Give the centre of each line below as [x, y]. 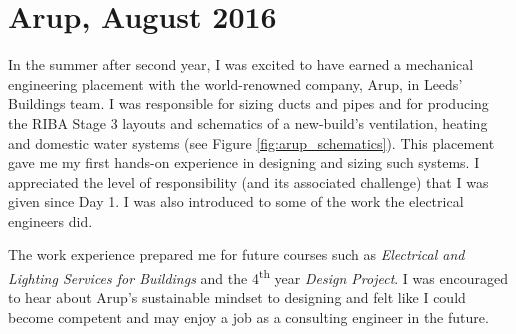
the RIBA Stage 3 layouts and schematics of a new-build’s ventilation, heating [248, 122]
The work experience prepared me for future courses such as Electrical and [236, 254]
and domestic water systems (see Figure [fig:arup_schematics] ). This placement [251, 142]
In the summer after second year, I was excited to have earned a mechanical [241, 64]
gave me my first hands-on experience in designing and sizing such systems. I [244, 162]
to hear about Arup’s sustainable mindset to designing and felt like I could [237, 297]
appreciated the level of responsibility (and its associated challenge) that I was [248, 181]
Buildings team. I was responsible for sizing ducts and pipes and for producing [248, 103]
